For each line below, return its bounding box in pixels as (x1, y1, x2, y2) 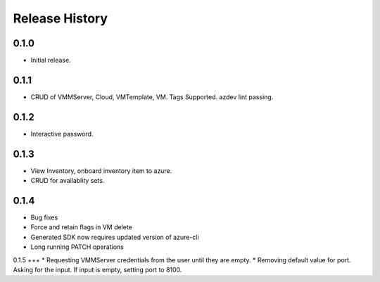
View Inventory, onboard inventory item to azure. (30, 166, 172, 175)
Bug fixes (30, 213, 58, 222)
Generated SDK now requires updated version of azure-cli (30, 233, 200, 241)
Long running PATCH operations (30, 243, 125, 251)
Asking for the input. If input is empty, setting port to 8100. (13, 266, 182, 274)
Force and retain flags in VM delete (30, 223, 133, 231)
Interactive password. (30, 129, 94, 138)
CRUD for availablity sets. (30, 177, 105, 185)
